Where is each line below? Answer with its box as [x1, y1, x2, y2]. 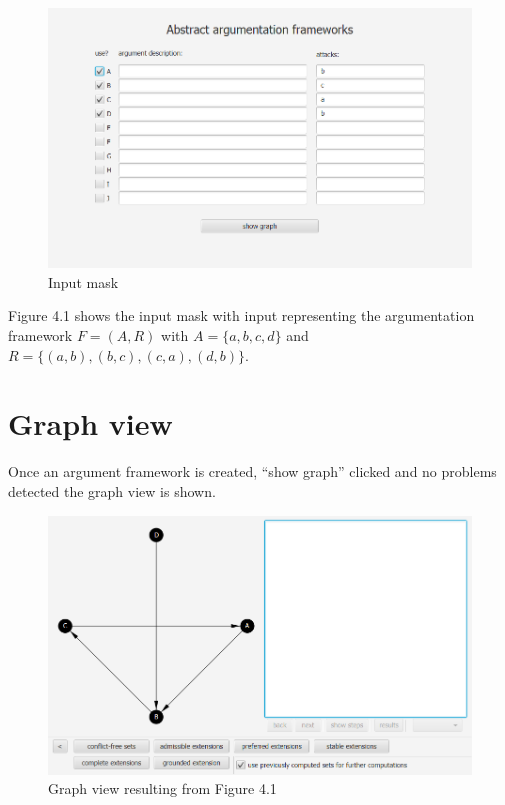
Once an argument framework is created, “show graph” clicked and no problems [8, 461, 497, 482]
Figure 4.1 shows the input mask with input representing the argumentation [8, 305, 475, 326]
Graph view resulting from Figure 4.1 [48, 778, 277, 799]
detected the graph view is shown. [8, 480, 216, 501]
